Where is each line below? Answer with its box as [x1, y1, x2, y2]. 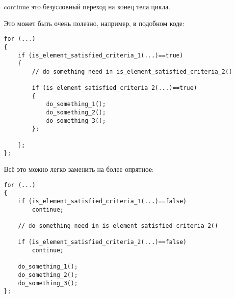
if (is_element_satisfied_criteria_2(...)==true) [32, 84, 197, 92]
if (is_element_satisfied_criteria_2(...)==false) [18, 239, 187, 246]
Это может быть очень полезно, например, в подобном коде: [4, 18, 184, 28]
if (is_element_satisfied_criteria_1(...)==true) [18, 52, 183, 59]
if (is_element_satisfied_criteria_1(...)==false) [18, 197, 187, 205]
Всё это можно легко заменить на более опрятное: [4, 164, 154, 174]
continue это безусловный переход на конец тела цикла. [4, 1, 171, 11]
